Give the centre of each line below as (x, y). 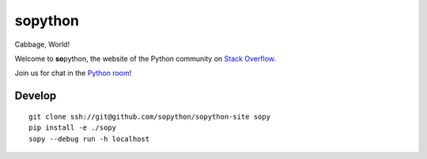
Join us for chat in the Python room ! (73, 73)
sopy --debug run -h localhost (89, 139)
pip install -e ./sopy (73, 128)
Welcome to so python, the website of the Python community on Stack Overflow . (145, 59)
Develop (36, 96)
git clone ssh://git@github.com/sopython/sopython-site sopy (149, 116)
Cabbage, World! (42, 44)
